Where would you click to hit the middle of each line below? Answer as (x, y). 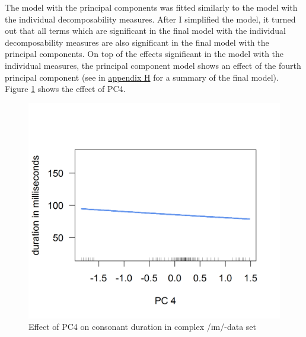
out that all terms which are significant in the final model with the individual (145, 31)
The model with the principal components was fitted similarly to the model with (151, 7)
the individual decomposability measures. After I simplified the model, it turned (150, 19)
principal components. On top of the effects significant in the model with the (144, 54)
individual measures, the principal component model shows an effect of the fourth (153, 65)
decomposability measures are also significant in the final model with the (137, 42)
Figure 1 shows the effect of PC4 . (65, 89)
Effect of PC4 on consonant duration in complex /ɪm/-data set (143, 327)
